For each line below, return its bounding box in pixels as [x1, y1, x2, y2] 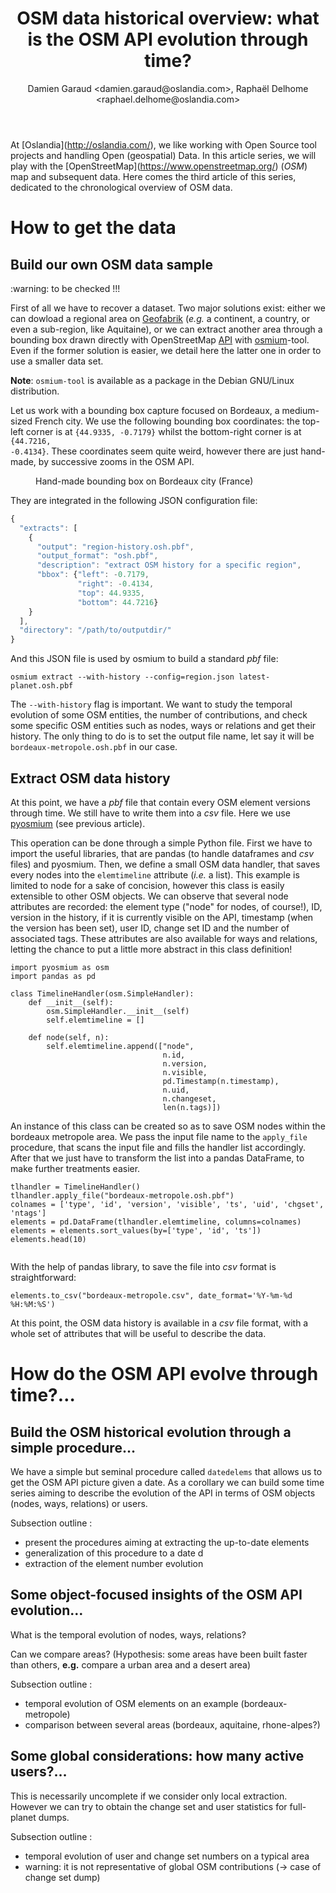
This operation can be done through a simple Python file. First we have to [10, 837, 313, 849]
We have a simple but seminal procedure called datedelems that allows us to [10, 1466, 323, 1477]
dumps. [38, 1811, 70, 1823]
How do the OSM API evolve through [10, 1363, 319, 1386]
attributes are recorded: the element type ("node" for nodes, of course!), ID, [10, 901, 323, 912]
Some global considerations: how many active [10, 1748, 305, 1765]
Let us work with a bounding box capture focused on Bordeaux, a [10, 404, 280, 416]
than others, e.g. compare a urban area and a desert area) [10, 1658, 252, 1671]
